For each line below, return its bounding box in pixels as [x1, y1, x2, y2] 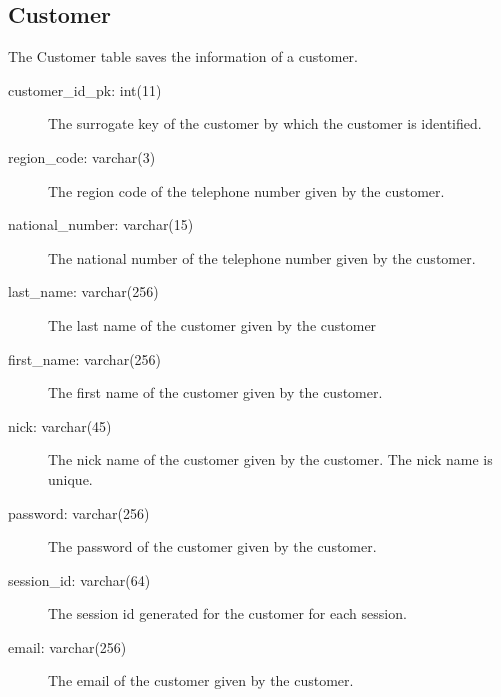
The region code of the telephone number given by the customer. [48, 180, 445, 201]
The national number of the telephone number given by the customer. [48, 247, 476, 268]
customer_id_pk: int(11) [8, 79, 162, 100]
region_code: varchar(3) [8, 146, 156, 167]
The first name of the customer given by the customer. [48, 382, 383, 403]
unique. [48, 468, 93, 489]
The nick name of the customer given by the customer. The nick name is [48, 449, 493, 470]
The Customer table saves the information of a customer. [8, 46, 358, 67]
